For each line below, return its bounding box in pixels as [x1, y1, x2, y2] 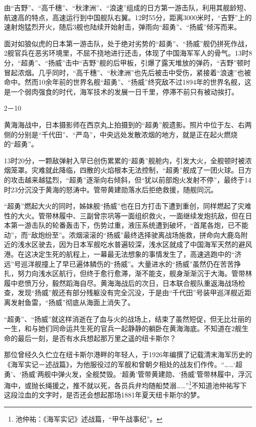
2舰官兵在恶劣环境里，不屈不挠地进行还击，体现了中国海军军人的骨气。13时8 [4, 48, 252, 58]
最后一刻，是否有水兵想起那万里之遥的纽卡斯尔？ [17, 333, 176, 343]
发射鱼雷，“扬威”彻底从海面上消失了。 [10, 297, 135, 307]
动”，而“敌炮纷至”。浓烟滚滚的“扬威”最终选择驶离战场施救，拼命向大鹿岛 [4, 229, 241, 240]
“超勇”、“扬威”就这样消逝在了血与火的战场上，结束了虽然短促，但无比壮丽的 [4, 313, 252, 324]
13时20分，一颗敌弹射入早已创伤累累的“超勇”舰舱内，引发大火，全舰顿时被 [4, 155, 245, 165]
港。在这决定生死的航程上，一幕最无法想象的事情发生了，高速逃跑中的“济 [4, 249, 242, 259]
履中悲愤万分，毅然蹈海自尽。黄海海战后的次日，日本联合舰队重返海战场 [4, 277, 238, 288]
